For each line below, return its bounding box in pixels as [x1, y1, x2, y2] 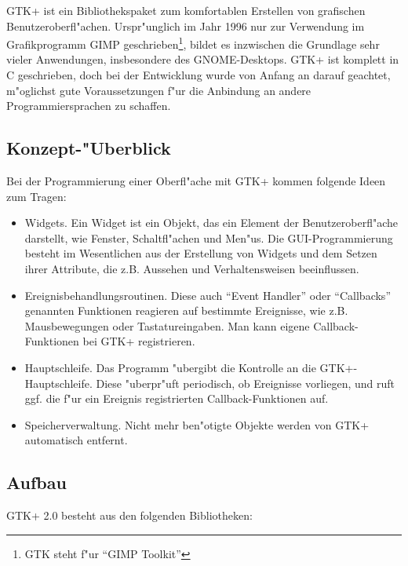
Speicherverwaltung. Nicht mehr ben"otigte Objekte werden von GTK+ [24, 416, 370, 433]
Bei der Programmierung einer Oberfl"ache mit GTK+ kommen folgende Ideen [6, 173, 386, 189]
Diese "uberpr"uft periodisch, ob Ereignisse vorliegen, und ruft [96, 374, 395, 391]
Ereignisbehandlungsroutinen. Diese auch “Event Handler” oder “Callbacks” [24, 287, 391, 303]
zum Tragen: [6, 188, 67, 204]
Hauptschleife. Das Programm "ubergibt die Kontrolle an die [24, 359, 316, 375]
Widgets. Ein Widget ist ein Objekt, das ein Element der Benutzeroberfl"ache [24, 214, 398, 231]
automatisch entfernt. [24, 432, 128, 448]
